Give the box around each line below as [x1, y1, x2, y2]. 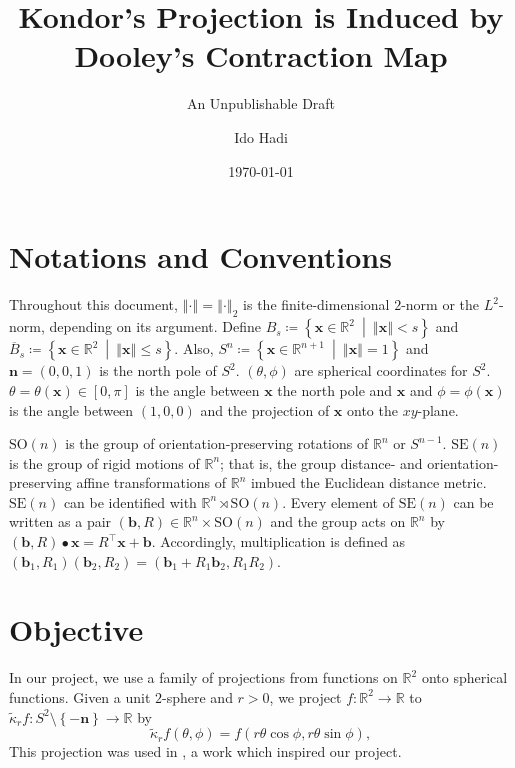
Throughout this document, [9, 294, 178, 315]
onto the [347, 399, 398, 420]
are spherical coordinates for [294, 360, 468, 381]
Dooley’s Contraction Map [74, 35, 448, 76]
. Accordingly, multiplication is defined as [151, 531, 406, 552]
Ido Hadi [234, 126, 288, 147]
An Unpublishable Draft [186, 93, 336, 114]
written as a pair [9, 511, 112, 532]
